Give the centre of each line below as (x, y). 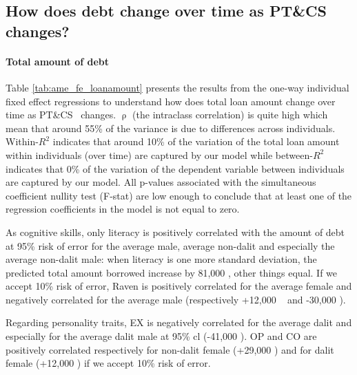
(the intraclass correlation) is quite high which (230, 115)
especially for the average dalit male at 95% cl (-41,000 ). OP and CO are (161, 336)
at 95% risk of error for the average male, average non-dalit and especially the (170, 245)
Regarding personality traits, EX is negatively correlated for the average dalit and (179, 322)
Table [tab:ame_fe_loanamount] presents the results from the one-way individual (177, 87)
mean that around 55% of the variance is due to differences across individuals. (171, 128)
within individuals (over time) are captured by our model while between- (159, 154)
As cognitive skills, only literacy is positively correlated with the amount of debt (175, 232)
